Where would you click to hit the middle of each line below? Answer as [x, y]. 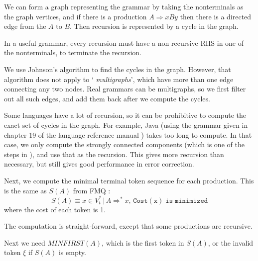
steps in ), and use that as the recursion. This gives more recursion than [114, 154]
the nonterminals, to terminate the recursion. [73, 52]
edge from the [25, 26]
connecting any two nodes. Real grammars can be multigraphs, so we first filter [125, 89]
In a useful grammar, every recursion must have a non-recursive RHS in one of [124, 43]
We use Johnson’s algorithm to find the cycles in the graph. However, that [118, 69]
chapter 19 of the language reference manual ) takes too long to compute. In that [128, 134]
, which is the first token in [143, 242]
